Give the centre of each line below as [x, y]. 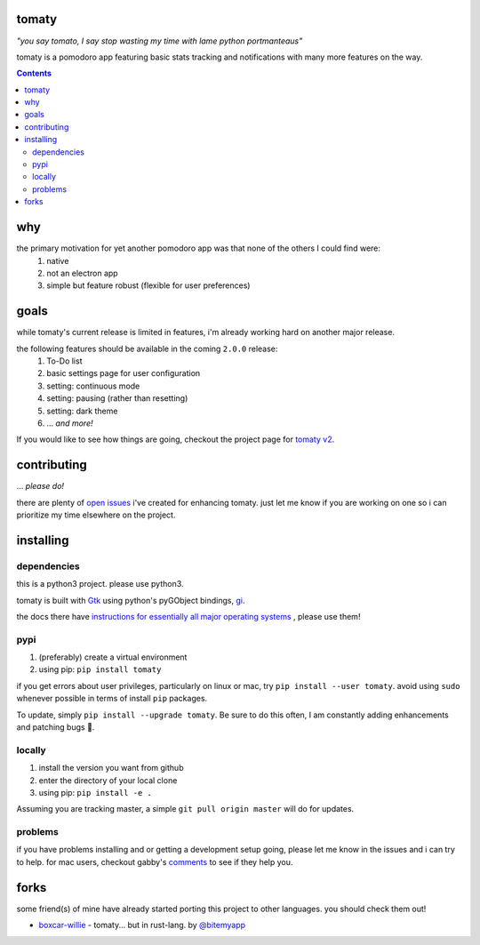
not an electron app [83, 273]
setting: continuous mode [93, 386]
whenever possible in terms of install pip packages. [112, 699]
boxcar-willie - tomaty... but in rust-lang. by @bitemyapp [142, 925]
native [58, 260]
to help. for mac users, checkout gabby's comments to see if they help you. [155, 861]
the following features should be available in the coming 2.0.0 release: [147, 348]
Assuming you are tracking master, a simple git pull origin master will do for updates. [185, 809]
